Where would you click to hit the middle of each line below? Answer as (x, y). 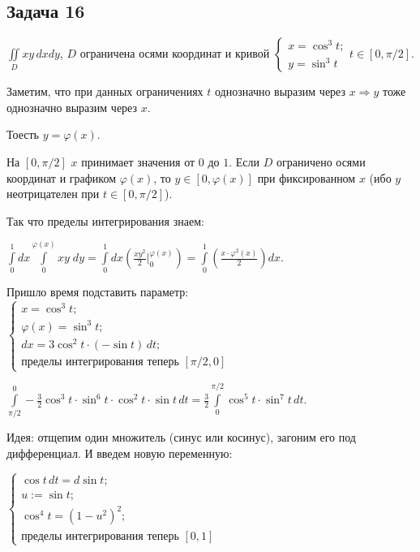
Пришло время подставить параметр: (98, 292)
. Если (244, 161)
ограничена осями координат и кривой (175, 53)
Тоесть (23, 134)
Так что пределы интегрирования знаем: (105, 220)
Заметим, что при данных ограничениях (105, 91)
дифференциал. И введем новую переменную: (120, 453)
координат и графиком (62, 177)
